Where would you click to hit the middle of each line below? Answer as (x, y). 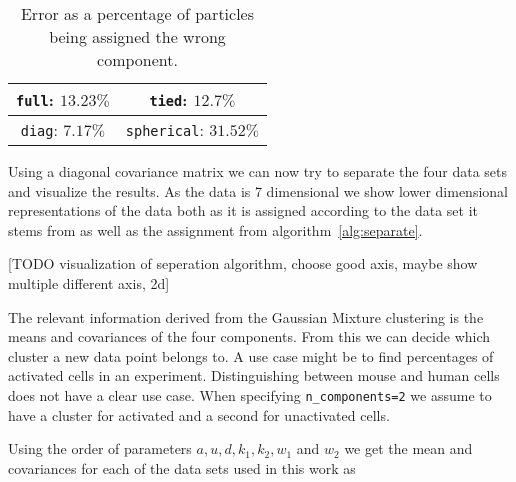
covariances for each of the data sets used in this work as (182, 467)
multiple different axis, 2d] (89, 282)
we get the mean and (408, 448)
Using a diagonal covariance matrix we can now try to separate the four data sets (258, 171)
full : (35, 99)
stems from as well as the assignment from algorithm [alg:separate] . (215, 229)
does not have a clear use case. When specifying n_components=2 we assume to (250, 394)
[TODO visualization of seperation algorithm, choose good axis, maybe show (243, 263)
